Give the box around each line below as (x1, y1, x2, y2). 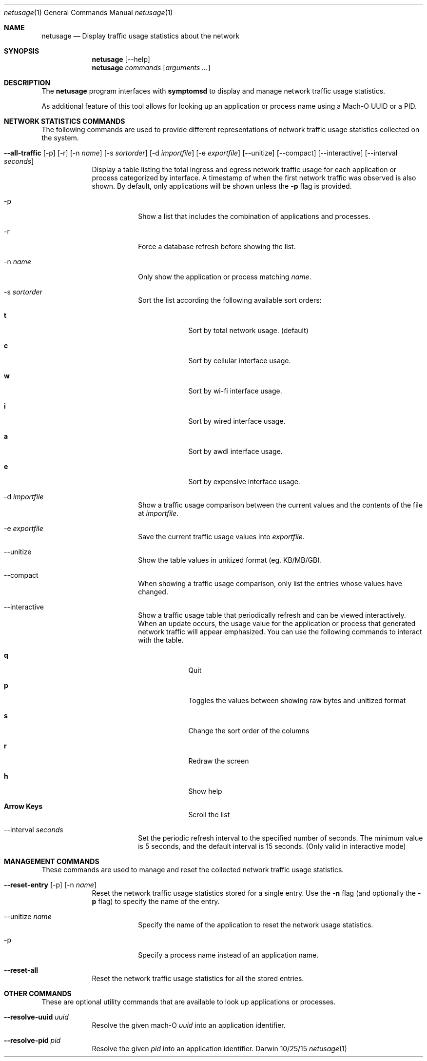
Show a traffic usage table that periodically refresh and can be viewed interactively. (138, 611, 406, 619)
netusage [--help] (92, 55, 150, 63)
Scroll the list (188, 810, 230, 819)
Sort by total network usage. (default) (188, 326, 309, 334)
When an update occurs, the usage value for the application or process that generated (138, 619, 416, 628)
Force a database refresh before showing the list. (138, 242, 296, 251)
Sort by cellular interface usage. (188, 356, 291, 365)
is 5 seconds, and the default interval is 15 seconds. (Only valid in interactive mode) (138, 842, 406, 850)
